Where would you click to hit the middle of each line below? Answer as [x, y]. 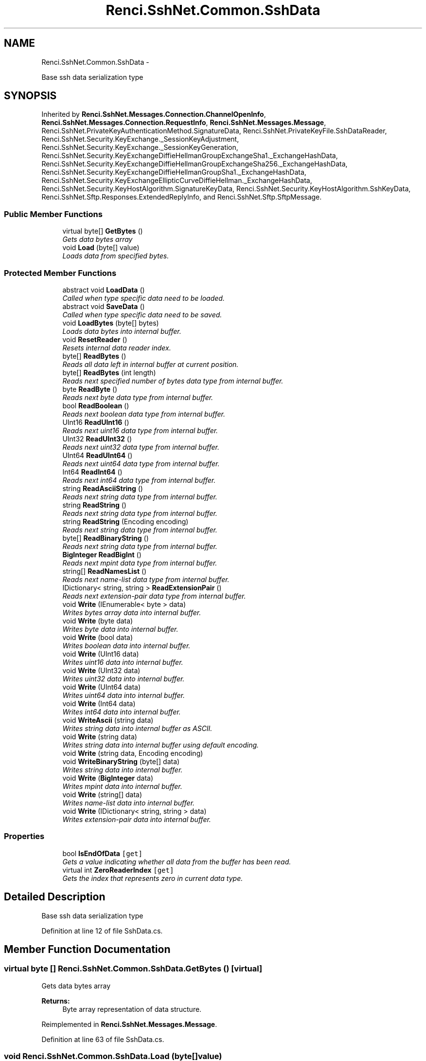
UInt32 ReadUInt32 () [97, 439]
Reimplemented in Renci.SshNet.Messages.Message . [129, 1024]
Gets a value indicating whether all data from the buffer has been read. [177, 861]
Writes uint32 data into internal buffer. [124, 678]
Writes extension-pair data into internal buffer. [137, 819]
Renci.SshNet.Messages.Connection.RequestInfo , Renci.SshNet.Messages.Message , [184, 123]
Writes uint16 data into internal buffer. [123, 662]
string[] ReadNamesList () [105, 571]
